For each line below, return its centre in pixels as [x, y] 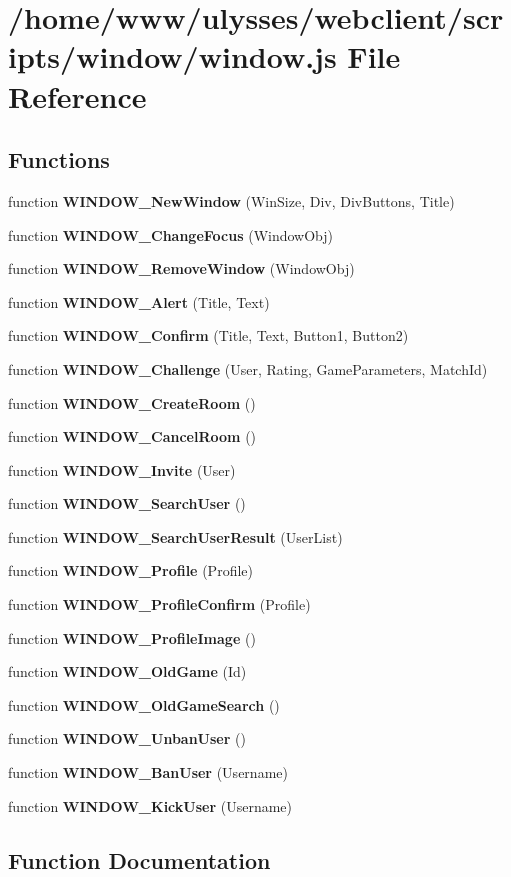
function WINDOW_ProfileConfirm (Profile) [159, 604]
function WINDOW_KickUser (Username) [150, 805]
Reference [77, 95]
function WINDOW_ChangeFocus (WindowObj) [171, 234]
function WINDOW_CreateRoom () [132, 402]
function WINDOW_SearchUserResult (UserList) [175, 536]
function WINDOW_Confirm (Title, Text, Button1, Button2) [208, 335]
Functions [59, 159]
